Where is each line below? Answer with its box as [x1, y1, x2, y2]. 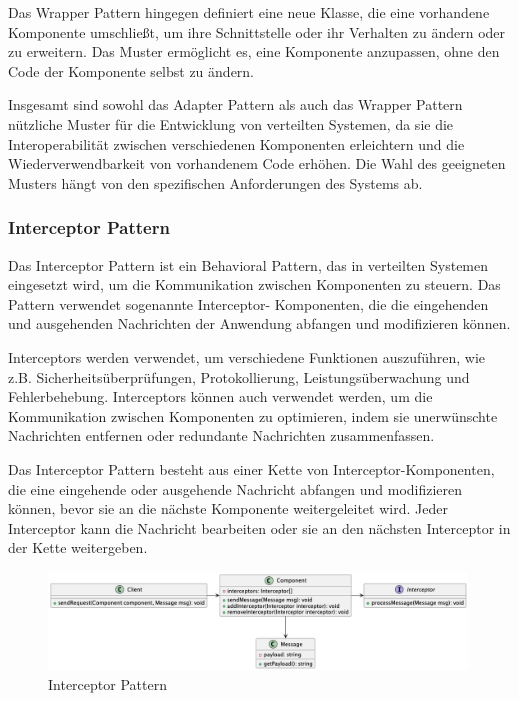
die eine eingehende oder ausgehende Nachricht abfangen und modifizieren [8, 478, 463, 499]
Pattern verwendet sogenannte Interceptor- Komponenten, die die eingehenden [8, 293, 489, 314]
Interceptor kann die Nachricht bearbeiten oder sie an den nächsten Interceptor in [8, 517, 511, 538]
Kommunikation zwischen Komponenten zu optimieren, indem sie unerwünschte [8, 405, 498, 426]
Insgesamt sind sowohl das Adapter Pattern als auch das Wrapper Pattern [8, 94, 463, 115]
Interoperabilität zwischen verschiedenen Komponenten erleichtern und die [8, 133, 465, 154]
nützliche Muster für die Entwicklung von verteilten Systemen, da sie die [8, 113, 454, 134]
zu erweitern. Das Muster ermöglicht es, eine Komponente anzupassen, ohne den [8, 41, 500, 62]
